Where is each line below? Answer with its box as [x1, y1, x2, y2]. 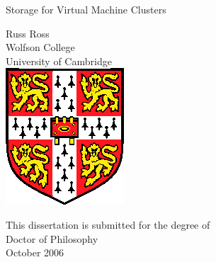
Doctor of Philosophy [6, 231, 98, 246]
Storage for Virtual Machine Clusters [6, 2, 166, 16]
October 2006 [6, 245, 64, 260]
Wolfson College [6, 40, 75, 55]
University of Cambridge [6, 53, 112, 68]
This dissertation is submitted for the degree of [6, 217, 210, 232]
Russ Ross [6, 25, 50, 40]
